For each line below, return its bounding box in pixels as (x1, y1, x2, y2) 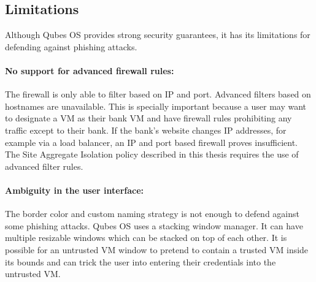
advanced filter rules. (5, 159, 83, 172)
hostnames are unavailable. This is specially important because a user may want (5, 99, 307, 112)
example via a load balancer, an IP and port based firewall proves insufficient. (5, 135, 298, 148)
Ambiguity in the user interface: (5, 183, 144, 196)
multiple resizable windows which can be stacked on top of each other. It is (5, 231, 287, 244)
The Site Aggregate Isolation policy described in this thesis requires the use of (5, 148, 299, 161)
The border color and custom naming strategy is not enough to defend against (5, 207, 299, 220)
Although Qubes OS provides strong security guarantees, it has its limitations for (5, 28, 310, 41)
